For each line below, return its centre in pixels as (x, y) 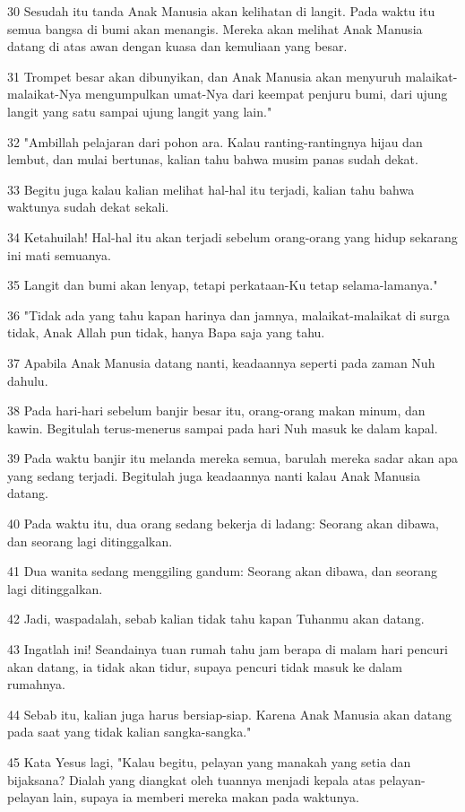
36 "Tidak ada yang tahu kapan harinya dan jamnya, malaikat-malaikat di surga (228, 314)
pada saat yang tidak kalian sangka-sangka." (129, 732)
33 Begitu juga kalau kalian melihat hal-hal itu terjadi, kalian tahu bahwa (211, 189)
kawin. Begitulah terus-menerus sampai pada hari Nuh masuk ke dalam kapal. (223, 428)
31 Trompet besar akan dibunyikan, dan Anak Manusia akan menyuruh (204, 76)
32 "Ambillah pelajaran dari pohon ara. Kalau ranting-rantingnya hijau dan (215, 141)
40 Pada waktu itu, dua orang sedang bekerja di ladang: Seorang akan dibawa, (223, 524)
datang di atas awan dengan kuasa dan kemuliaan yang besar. (177, 46)
